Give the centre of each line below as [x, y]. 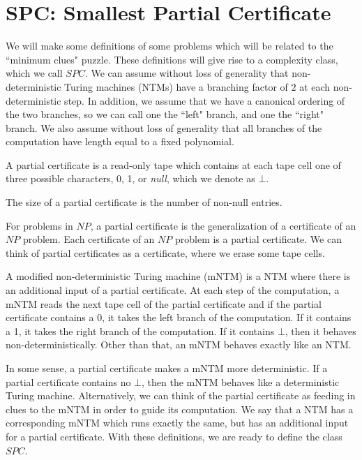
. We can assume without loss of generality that [187, 73]
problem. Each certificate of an [89, 239]
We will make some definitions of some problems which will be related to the [169, 46]
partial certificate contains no [68, 381]
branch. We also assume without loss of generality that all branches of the [164, 127]
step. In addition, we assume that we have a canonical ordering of [205, 100]
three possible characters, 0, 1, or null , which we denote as [130, 178]
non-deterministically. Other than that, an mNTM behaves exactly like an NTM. [179, 344]
